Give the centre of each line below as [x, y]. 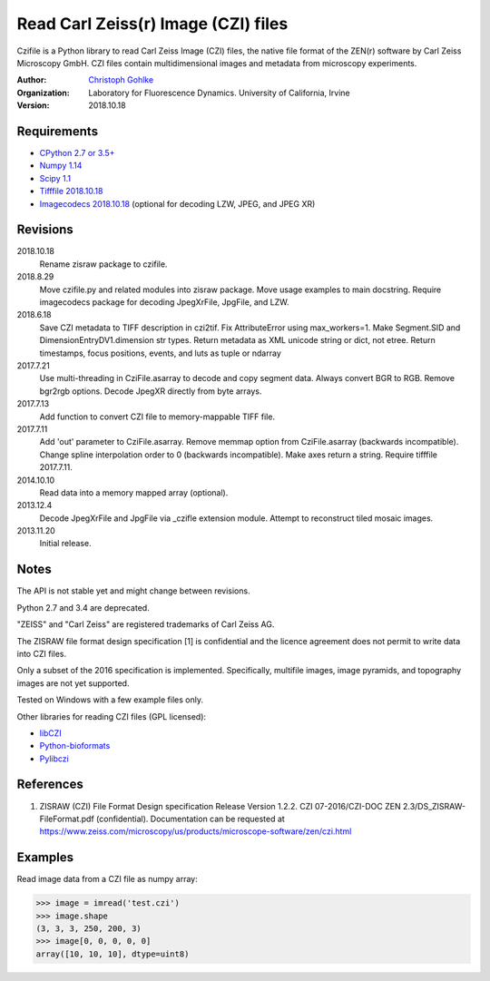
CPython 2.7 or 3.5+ [77, 153]
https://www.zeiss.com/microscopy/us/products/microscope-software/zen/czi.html [196, 831]
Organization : [43, 93]
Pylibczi [54, 759]
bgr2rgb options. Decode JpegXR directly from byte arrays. [151, 391]
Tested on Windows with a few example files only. [110, 700]
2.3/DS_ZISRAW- [434, 806]
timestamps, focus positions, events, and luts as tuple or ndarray [160, 353]
